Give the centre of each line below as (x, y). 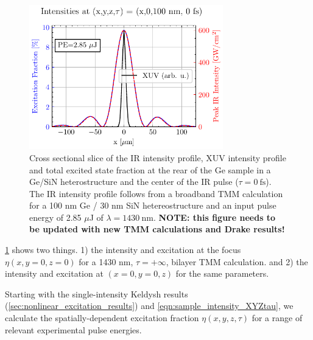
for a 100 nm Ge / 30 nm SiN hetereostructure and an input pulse (153, 205)
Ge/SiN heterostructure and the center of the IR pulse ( (134, 182)
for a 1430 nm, (106, 261)
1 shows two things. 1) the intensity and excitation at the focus (123, 250)
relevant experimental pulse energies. (73, 329)
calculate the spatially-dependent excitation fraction (102, 318)
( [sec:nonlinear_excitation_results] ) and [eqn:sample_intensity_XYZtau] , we (149, 306)
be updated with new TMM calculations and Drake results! (157, 229)
